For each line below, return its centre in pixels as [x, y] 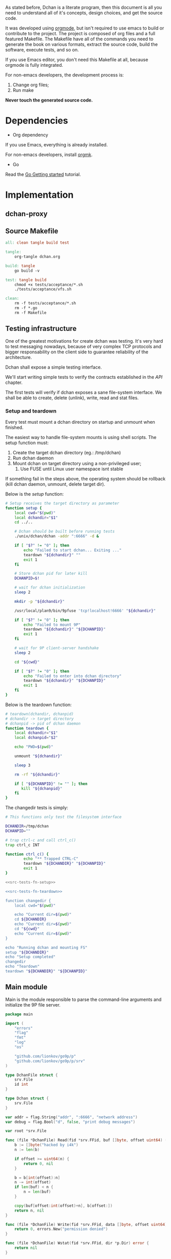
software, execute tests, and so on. [42, 50]
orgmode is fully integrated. [34, 65]
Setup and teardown [31, 411]
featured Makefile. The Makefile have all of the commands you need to [79, 39]
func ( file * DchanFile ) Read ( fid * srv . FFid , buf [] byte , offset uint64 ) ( [86, 1140]
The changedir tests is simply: [37, 808]
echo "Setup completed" [31, 957]
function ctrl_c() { [27, 854]
